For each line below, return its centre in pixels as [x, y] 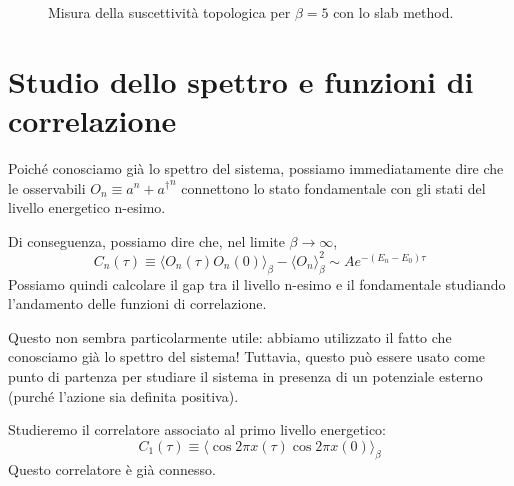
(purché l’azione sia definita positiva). [123, 395]
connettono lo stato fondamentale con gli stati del [333, 187]
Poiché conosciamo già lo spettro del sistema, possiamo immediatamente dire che [256, 167]
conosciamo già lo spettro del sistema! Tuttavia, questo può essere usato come [247, 356]
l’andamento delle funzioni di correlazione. [137, 303]
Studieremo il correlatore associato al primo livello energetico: [197, 429]
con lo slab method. [393, 12]
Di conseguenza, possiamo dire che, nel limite [146, 240]
